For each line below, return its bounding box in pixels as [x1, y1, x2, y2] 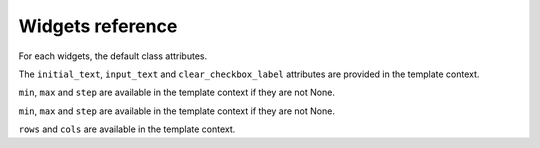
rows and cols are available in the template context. [18, 123, 236, 135]
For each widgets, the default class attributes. [18, 50, 208, 62]
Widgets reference [18, 15, 178, 37]
